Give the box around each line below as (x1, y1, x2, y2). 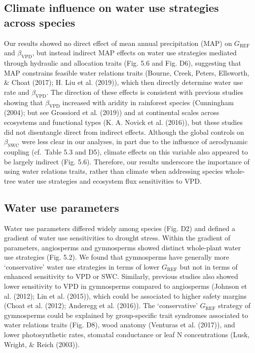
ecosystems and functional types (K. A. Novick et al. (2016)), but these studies (4, 117, 243, 127)
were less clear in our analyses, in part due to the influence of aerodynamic (21, 136, 248, 147)
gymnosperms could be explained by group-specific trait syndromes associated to (4, 310, 248, 320)
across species (4, 14, 75, 30)
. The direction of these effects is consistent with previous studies (46, 86, 244, 97)
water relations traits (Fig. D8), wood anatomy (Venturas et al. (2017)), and (4, 319, 235, 330)
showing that (4, 97, 43, 107)
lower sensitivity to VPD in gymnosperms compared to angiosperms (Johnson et (4, 281, 247, 291)
